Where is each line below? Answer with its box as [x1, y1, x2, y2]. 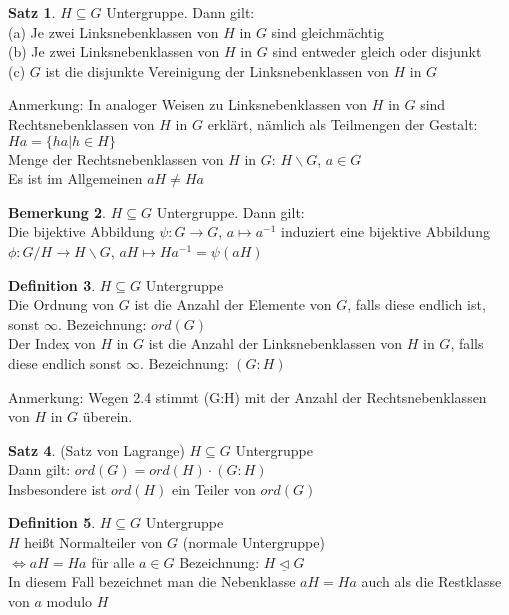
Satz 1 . [8, 2, 56, 22]
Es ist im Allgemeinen [8, 168, 143, 189]
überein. [82, 406, 133, 427]
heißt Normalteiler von [24, 532, 163, 553]
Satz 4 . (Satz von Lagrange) [8, 439, 185, 460]
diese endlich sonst [8, 352, 122, 373]
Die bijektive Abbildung [8, 221, 155, 242]
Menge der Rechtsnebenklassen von [8, 148, 224, 169]
